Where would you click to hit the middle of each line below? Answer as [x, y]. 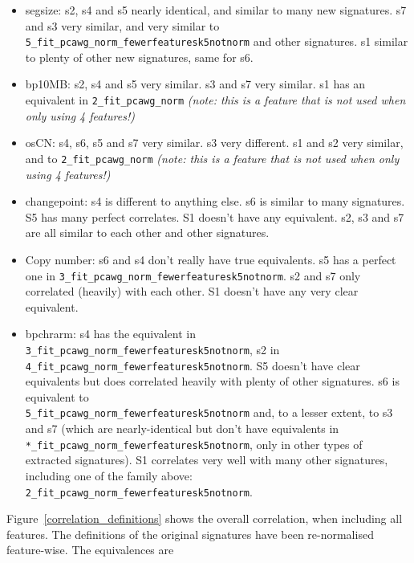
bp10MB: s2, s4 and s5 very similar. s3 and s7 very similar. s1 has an [195, 84]
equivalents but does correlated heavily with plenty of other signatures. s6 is [212, 381]
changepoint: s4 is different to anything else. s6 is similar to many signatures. [215, 201]
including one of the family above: [109, 475]
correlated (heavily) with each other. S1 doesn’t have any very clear [192, 291]
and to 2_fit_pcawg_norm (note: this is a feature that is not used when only [212, 158]
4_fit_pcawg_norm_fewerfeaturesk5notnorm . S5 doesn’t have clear [193, 365]
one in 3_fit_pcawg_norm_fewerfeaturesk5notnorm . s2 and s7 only [193, 275]
